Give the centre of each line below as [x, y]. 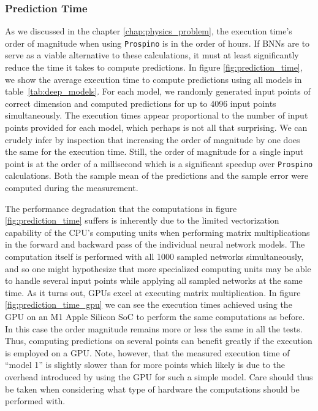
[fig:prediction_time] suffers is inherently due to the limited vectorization [142, 220]
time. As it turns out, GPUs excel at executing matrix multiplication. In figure [153, 292]
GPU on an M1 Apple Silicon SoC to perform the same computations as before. [155, 316]
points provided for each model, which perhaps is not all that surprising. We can [156, 127]
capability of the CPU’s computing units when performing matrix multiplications [157, 232]
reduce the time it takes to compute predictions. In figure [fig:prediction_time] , [154, 67]
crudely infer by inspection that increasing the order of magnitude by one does [153, 139]
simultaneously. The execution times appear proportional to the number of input [157, 115]
